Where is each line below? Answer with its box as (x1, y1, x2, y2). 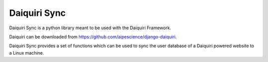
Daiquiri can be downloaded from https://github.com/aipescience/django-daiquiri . (9, 34, 177, 40)
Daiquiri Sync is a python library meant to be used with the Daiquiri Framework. (9, 25, 171, 31)
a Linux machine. (9, 50, 44, 56)
